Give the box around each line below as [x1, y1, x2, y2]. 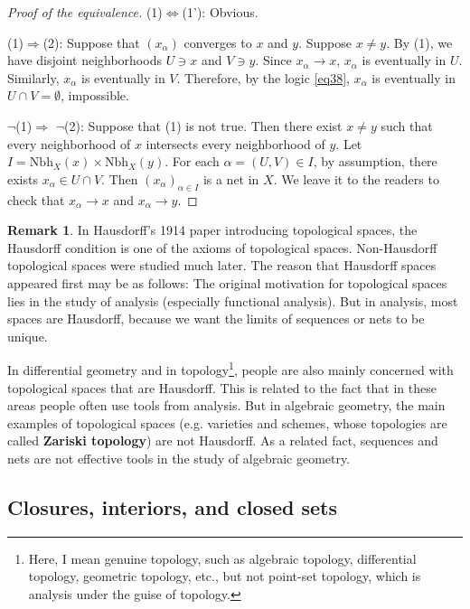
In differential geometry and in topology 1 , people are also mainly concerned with [7, 358, 454, 379]
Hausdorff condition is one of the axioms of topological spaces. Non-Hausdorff [7, 238, 437, 257]
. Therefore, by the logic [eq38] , [176, 68, 350, 87]
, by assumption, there [313, 152, 437, 171]
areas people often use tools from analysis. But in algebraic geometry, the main [7, 396, 446, 415]
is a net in [202, 169, 259, 188]
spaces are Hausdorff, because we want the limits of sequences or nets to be [7, 309, 425, 328]
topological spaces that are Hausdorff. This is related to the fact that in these [7, 378, 437, 397]
